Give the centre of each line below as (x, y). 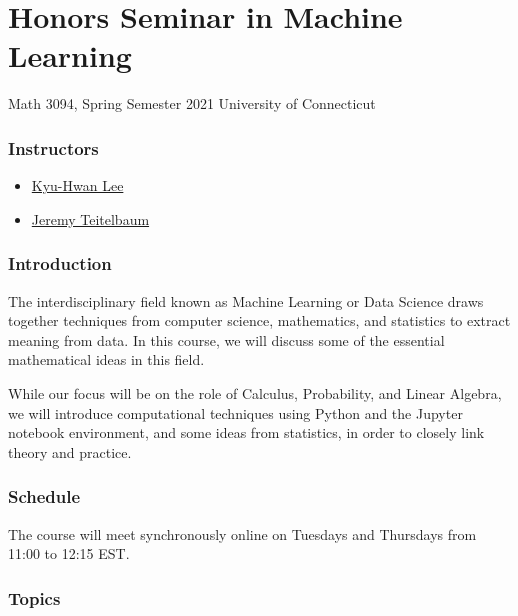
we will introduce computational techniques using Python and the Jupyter (235, 412)
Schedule (44, 496)
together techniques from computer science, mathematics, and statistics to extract (259, 320)
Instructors (53, 147)
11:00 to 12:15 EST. (69, 553)
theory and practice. (70, 451)
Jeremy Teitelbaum (90, 218)
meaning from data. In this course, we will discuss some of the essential (226, 339)
